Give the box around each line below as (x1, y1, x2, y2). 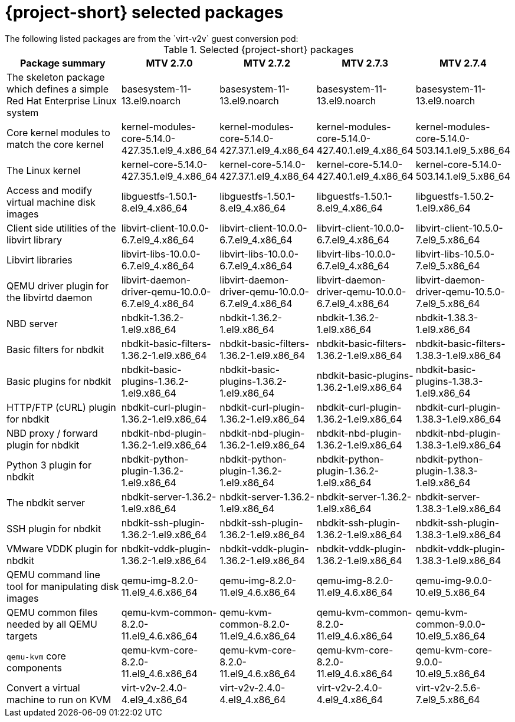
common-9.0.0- (415, 618, 486, 630)
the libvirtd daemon (6, 291, 93, 304)
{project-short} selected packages (5, 2, 284, 22)
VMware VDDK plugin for (6, 542, 118, 555)
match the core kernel (6, 138, 104, 150)
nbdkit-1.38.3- (415, 311, 478, 324)
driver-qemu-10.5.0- (415, 285, 505, 298)
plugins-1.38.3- (415, 375, 483, 387)
